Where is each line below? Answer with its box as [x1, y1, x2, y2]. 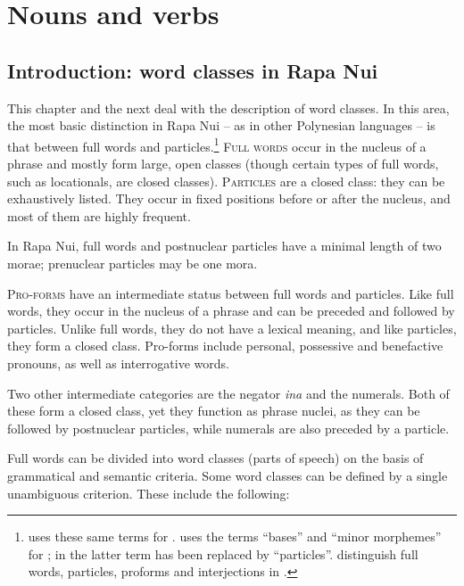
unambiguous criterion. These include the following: [7, 483, 290, 502]
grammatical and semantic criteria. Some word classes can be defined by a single [7, 466, 448, 484]
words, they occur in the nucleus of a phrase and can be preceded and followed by [7, 301, 455, 320]
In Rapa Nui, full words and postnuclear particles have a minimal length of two [7, 236, 442, 255]
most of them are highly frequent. [7, 206, 191, 225]
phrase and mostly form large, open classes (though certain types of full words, [7, 154, 439, 173]
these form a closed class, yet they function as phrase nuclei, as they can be [7, 401, 420, 420]
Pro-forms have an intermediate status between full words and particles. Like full [7, 284, 454, 302]
